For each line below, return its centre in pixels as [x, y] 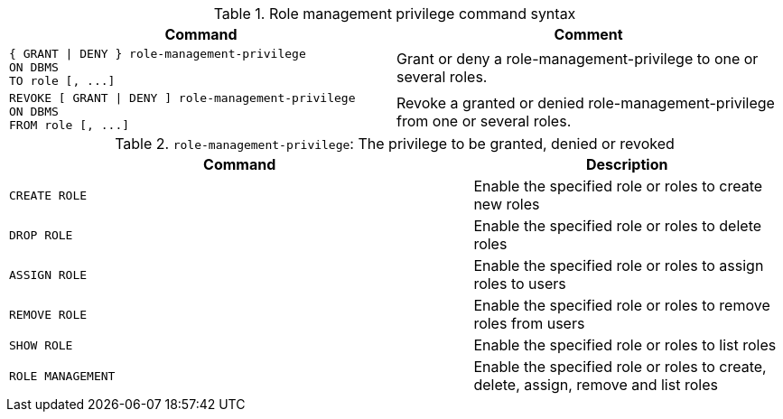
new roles [507, 204]
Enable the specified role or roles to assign [619, 265]
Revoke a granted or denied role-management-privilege [586, 102]
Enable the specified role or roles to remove [622, 305]
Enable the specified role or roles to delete [618, 226]
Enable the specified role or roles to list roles [625, 345]
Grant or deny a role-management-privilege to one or [578, 58]
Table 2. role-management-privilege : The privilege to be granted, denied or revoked [395, 144]
